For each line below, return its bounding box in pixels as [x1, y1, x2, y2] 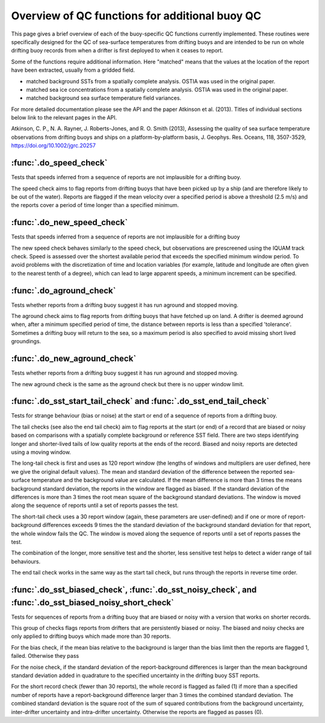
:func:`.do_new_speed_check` [11, 217, 128, 228]
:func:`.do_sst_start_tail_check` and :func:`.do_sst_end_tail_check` [11, 396, 270, 407]
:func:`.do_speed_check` [11, 158, 108, 168]
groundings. [11, 338, 42, 345]
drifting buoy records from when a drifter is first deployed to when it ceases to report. [11, 47, 224, 54]
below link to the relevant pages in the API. [11, 114, 117, 121]
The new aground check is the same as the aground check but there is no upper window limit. [11, 380, 244, 387]
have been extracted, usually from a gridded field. [11, 66, 135, 74]
